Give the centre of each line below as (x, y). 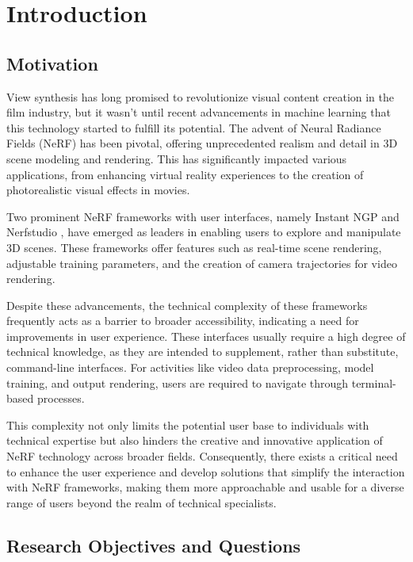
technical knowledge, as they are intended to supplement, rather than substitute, (203, 352)
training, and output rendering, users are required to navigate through (178, 382)
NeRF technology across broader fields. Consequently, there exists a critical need (202, 456)
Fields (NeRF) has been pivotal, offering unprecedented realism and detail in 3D (202, 143)
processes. (61, 398)
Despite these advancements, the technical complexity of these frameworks (187, 305)
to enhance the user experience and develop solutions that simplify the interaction (206, 471)
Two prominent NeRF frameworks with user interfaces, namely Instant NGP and (203, 216)
